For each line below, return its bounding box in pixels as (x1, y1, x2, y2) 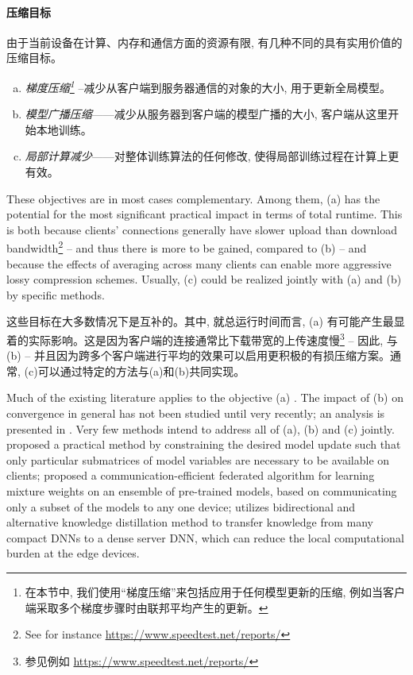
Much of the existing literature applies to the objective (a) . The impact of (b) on (6, 389, 403, 406)
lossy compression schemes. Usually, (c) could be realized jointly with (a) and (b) (6, 271, 402, 287)
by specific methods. (6, 286, 105, 303)
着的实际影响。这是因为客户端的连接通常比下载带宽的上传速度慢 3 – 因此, (6, 330, 384, 348)
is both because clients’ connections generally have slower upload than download (6, 221, 398, 237)
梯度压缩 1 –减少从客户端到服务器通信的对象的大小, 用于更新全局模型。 (25, 76, 391, 95)
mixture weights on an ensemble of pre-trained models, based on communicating (6, 483, 397, 499)
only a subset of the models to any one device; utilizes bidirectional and (6, 498, 356, 515)
